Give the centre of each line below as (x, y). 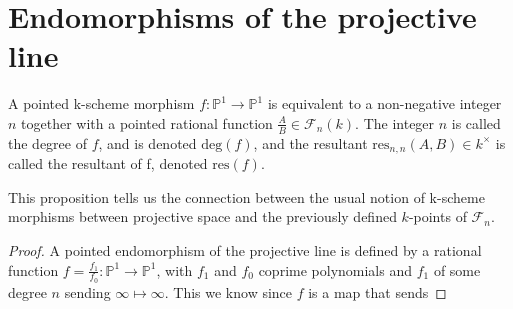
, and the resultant (310, 142)
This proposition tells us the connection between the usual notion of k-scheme (246, 196)
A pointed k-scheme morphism (101, 103)
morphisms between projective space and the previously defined (202, 216)
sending (87, 291)
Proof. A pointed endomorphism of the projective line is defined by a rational (245, 249)
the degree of (47, 142)
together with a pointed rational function (147, 122)
